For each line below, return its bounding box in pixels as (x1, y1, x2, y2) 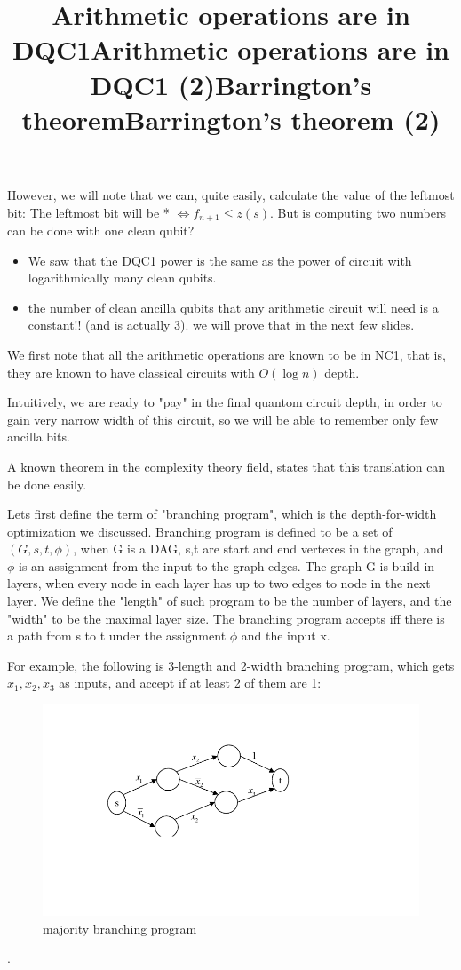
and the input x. (241, 626, 330, 645)
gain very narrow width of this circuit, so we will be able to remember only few (7, 409, 439, 428)
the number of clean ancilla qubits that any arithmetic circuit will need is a (28, 298, 439, 316)
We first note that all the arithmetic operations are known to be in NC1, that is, (7, 345, 446, 363)
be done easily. (7, 474, 87, 493)
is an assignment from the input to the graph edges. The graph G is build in (19, 556, 435, 575)
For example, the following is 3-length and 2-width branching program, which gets (7, 656, 455, 674)
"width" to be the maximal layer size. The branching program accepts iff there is (7, 608, 445, 627)
